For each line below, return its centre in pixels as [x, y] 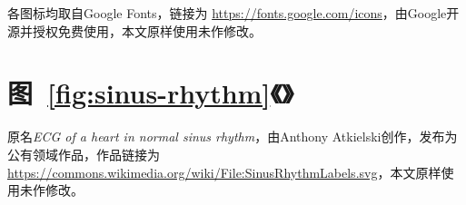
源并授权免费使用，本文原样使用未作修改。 [134, 30]
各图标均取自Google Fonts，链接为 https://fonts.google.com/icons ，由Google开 [233, 13]
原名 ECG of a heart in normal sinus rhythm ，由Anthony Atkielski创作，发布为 [233, 137]
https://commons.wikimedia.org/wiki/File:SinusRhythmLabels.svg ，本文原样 [224, 172]
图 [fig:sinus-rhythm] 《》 [150, 93]
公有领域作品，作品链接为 [84, 154]
